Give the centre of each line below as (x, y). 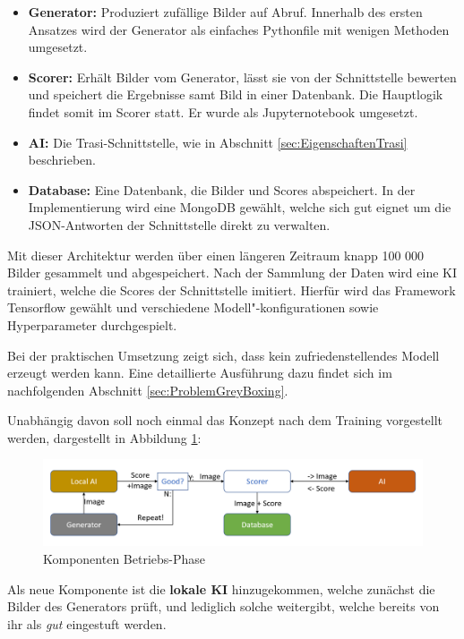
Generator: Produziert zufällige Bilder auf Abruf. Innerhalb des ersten (225, 12)
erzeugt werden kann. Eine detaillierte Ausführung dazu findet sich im (200, 373)
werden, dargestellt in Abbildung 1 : (104, 437)
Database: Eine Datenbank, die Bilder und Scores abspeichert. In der (222, 189)
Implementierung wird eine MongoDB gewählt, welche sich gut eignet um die (240, 207)
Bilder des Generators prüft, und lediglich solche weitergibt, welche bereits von (223, 606)
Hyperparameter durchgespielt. (92, 324)
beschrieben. (62, 160)
